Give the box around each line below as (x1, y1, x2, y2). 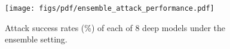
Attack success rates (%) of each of (5, 21, 133, 33)
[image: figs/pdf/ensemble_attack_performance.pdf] (5, 4, 214, 13)
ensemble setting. (5, 33, 68, 45)
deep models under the (142, 21, 226, 33)
